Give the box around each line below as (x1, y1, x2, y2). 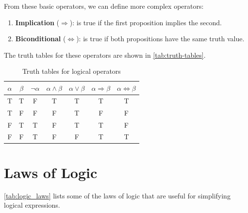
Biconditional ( (15, 33, 66, 44)
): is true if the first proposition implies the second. (69, 17, 222, 27)
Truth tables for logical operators (22, 66, 121, 76)
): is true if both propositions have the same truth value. (76, 33, 245, 44)
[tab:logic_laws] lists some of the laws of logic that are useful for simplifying (4, 190, 231, 200)
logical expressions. (4, 200, 60, 210)
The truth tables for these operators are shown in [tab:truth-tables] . (4, 49, 206, 60)
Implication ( (15, 17, 59, 27)
